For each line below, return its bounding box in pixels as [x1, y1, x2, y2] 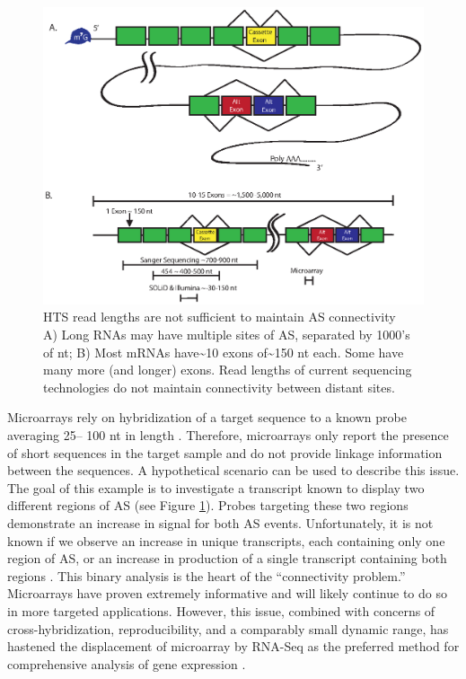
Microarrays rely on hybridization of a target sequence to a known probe [7, 408, 407, 427]
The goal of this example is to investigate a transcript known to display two [7, 478, 425, 497]
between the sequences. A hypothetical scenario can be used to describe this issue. [7, 461, 460, 480]
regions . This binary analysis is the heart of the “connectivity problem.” [7, 566, 406, 585]
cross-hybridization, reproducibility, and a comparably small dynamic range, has [7, 619, 449, 638]
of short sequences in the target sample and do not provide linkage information [7, 443, 443, 462]
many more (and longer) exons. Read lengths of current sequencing [43, 360, 412, 379]
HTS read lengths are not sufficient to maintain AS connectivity [43, 307, 396, 326]
